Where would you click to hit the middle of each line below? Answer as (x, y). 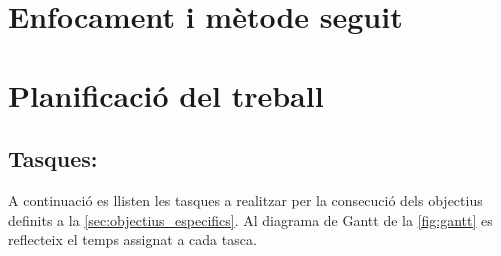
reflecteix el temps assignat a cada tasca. (132, 239)
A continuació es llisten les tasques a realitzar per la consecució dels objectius (245, 199)
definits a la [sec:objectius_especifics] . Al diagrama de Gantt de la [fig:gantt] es (250, 219)
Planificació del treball (166, 94)
